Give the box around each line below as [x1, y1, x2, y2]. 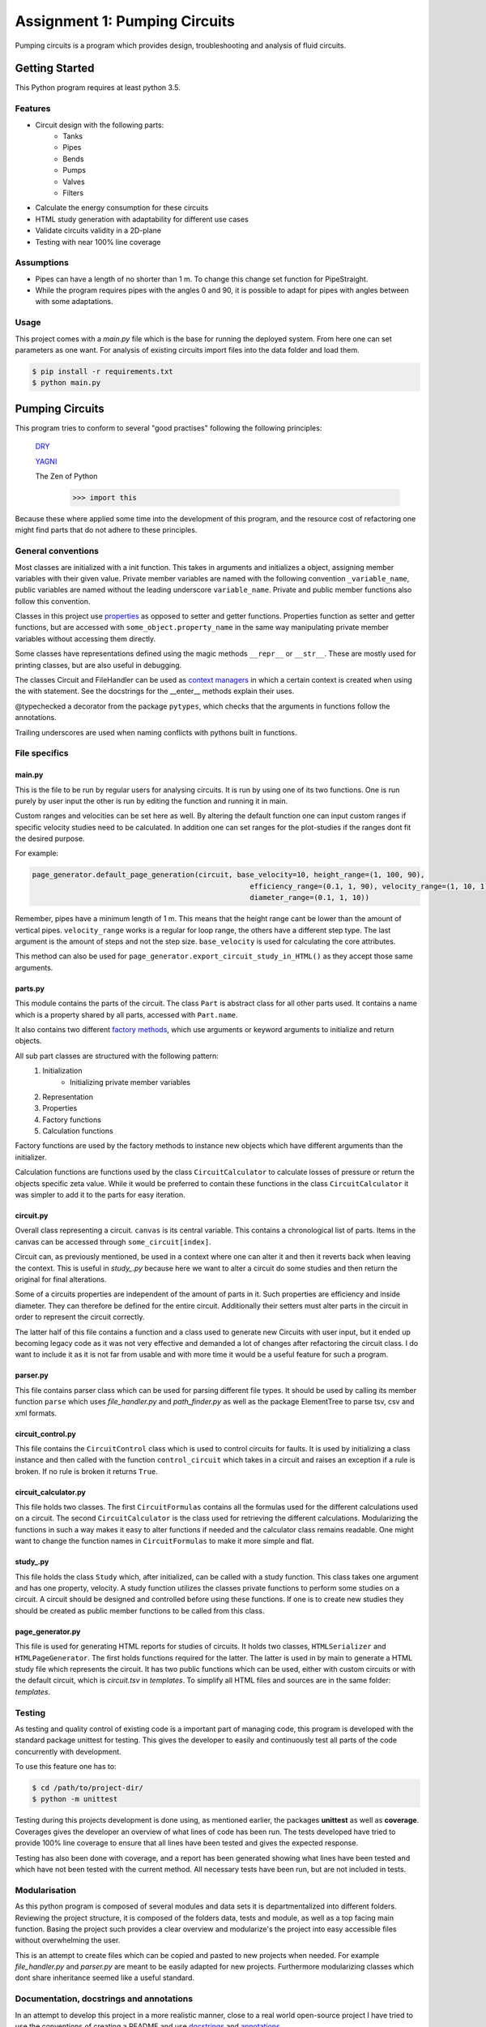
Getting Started [15, 62, 95, 75]
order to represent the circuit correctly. [15, 1312, 145, 1322]
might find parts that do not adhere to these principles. [15, 525, 198, 535]
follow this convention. [15, 596, 91, 606]
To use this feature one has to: [15, 1762, 117, 1772]
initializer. [15, 1152, 47, 1162]
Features [15, 103, 51, 114]
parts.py [15, 984, 45, 993]
